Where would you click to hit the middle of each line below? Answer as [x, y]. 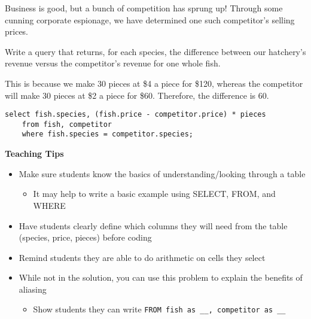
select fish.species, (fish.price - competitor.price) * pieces [135, 115]
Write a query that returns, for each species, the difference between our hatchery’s [155, 51]
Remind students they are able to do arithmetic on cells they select [142, 257]
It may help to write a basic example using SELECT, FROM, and [154, 194]
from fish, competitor [67, 124]
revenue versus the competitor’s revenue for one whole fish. [113, 63]
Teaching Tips [34, 154]
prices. [17, 31]
